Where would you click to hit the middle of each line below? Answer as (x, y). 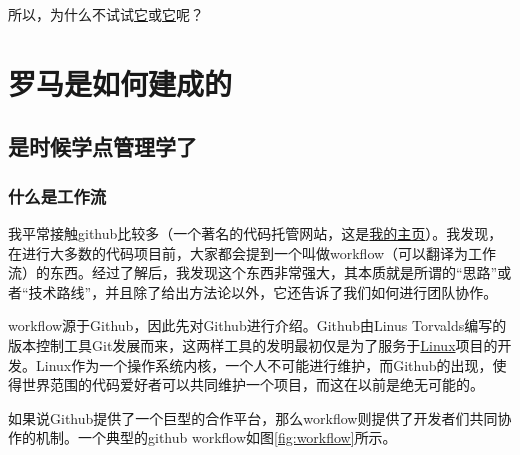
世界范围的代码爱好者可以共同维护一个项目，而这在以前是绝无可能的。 (252, 384)
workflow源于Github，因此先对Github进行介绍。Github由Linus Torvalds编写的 (257, 325)
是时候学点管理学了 (102, 146)
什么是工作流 (57, 195)
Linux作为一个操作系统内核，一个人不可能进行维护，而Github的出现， (264, 364)
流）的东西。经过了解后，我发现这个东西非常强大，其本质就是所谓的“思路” (253, 272)
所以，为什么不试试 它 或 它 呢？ (106, 14)
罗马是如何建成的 (120, 82)
